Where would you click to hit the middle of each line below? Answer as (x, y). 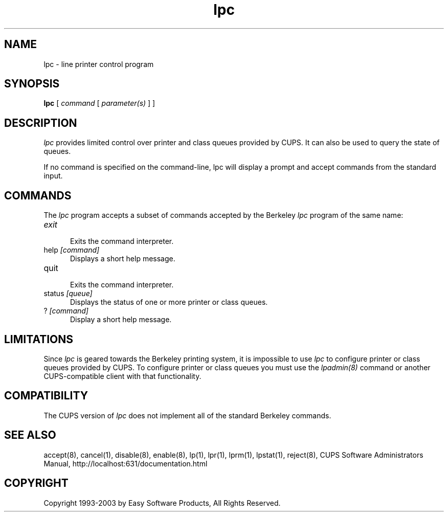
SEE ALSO (30, 435)
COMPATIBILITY (46, 396)
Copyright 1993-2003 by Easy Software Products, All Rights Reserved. (162, 503)
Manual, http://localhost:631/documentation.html (126, 463)
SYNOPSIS (32, 84)
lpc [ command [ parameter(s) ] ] (99, 103)
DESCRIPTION (41, 123)
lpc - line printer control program (99, 64)
